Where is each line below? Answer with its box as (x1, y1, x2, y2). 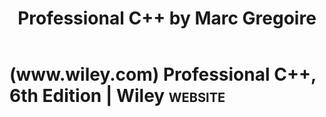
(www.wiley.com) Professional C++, (9, 63, 317, 86)
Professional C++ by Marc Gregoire (17, 7, 317, 30)
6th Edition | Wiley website (9, 85, 226, 107)
